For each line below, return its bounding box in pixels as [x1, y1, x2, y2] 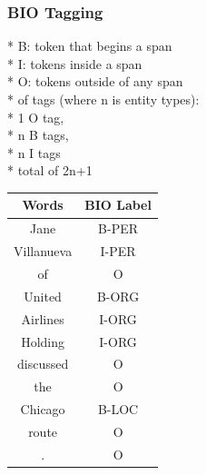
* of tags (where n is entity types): [7, 90, 200, 108]
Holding [21, 332, 65, 351]
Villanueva [14, 242, 73, 261]
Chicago [20, 400, 65, 419]
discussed [16, 354, 69, 373]
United [24, 286, 62, 305]
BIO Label [84, 195, 152, 214]
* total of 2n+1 [7, 161, 93, 180]
